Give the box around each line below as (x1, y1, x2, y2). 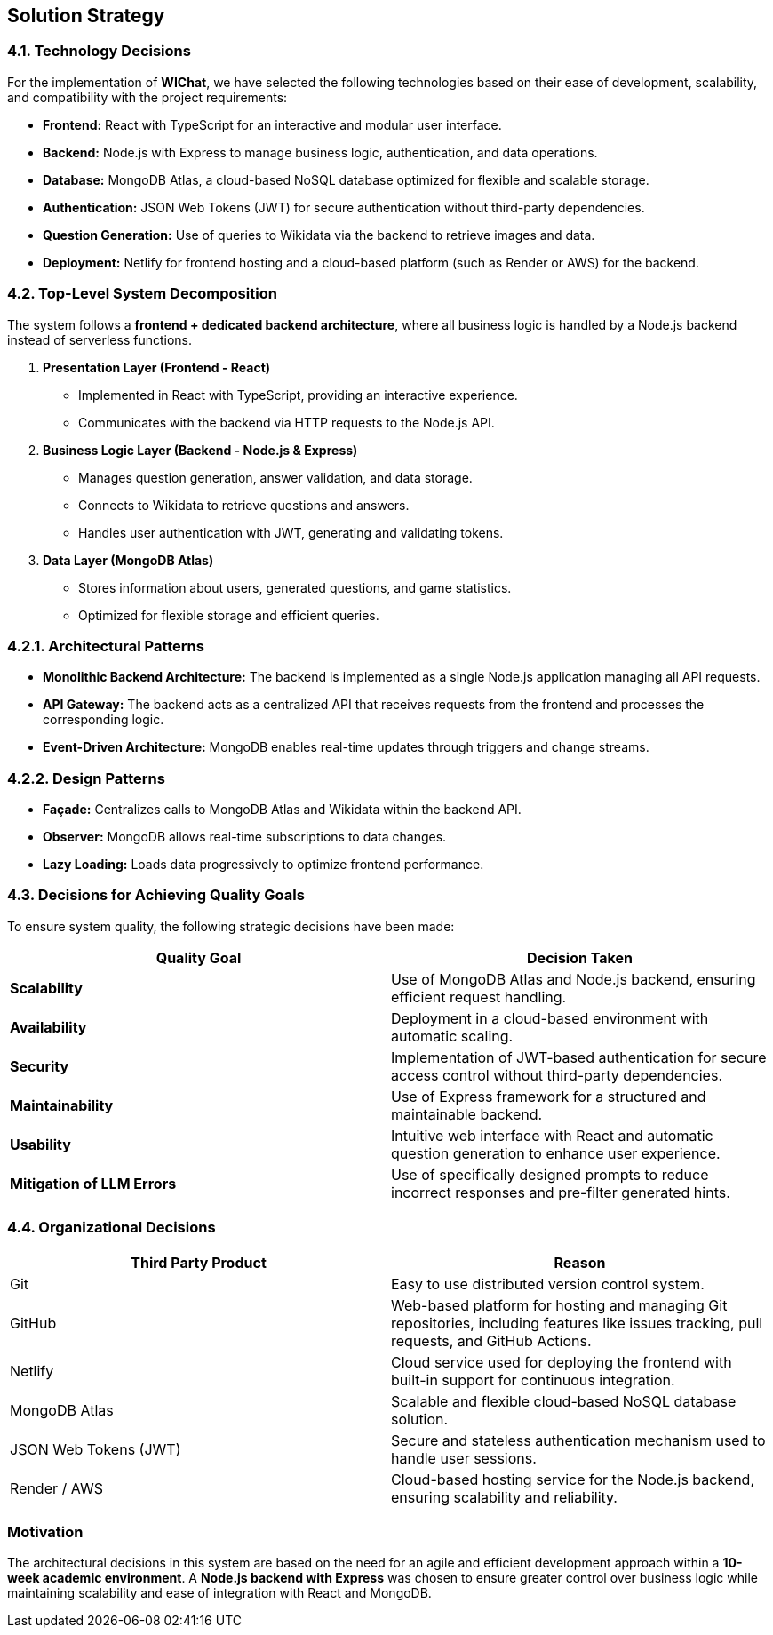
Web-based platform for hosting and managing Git (391, 1296, 728, 1314)
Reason (554, 1253, 606, 1272)
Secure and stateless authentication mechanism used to (391, 1431, 766, 1449)
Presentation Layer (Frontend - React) (43, 359, 271, 375)
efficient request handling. (391, 987, 567, 1006)
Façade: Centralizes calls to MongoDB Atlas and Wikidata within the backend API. (43, 802, 522, 817)
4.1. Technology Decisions (7, 42, 191, 60)
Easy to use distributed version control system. (391, 1274, 705, 1293)
